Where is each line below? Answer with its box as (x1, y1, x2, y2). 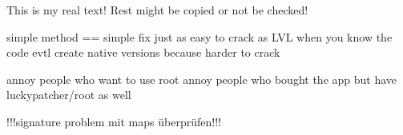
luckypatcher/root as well (6, 86, 131, 103)
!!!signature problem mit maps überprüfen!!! (6, 113, 221, 129)
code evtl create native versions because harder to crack (6, 44, 280, 61)
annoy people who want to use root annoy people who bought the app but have (6, 70, 397, 87)
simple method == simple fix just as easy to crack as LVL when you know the (6, 28, 393, 45)
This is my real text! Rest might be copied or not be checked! (6, 2, 308, 18)
